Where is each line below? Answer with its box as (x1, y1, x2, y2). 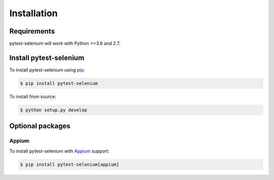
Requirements (9, 27, 55, 35)
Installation (9, 8, 58, 19)
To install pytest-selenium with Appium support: (9, 148, 110, 154)
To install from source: (9, 93, 56, 99)
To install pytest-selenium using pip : (9, 66, 85, 73)
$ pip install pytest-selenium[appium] (20, 161, 119, 167)
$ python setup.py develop (20, 107, 87, 113)
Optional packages (9, 122, 71, 130)
